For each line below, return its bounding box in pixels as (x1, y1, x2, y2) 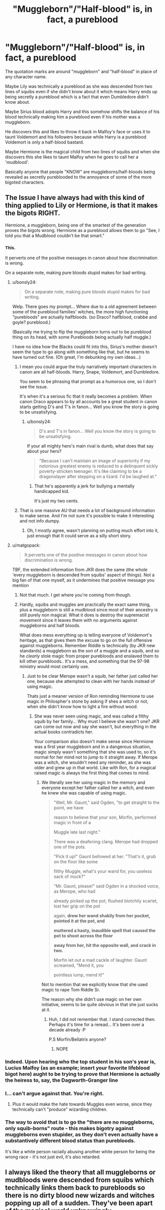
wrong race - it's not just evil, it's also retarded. (5, 1154, 101, 1160)
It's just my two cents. (34, 498, 79, 504)
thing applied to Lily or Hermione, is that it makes (5, 201, 158, 210)
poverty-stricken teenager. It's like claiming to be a (39, 468, 142, 474)
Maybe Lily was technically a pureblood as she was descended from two (5, 83, 153, 89)
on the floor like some (54, 859, 98, 865)
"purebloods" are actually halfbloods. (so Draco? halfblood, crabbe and (12, 314, 157, 320)
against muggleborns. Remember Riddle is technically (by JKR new (19, 643, 156, 648)
